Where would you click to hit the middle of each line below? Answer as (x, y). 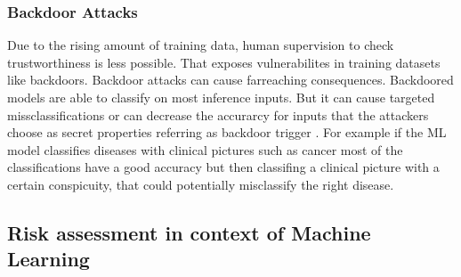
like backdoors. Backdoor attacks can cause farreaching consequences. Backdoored (230, 80)
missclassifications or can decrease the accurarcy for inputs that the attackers (218, 114)
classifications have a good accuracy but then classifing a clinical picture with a (223, 167)
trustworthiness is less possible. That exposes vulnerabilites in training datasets (224, 62)
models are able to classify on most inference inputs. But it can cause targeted (221, 97)
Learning (49, 259)
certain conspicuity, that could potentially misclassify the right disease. (201, 184)
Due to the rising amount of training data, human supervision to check (201, 45)
